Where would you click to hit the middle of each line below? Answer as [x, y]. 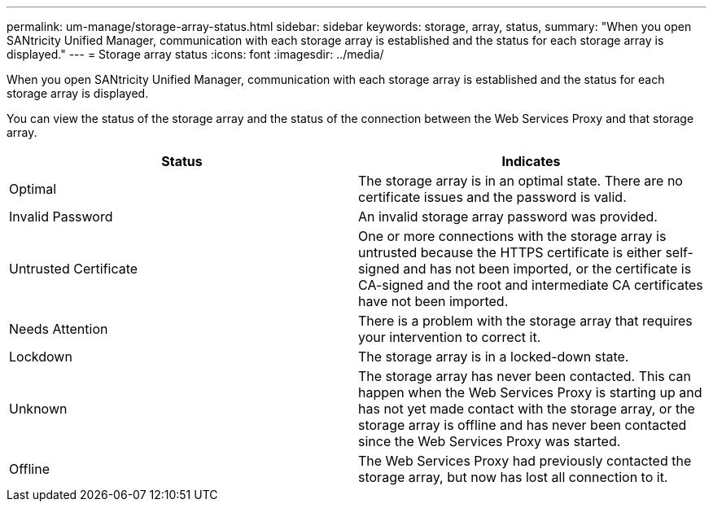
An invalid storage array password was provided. [508, 217]
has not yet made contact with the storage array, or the [527, 409]
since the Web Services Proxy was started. [490, 441]
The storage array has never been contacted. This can [525, 376]
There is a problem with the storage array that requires [525, 321]
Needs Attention [59, 329]
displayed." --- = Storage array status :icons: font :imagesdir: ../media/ [195, 54]
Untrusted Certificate [74, 269]
